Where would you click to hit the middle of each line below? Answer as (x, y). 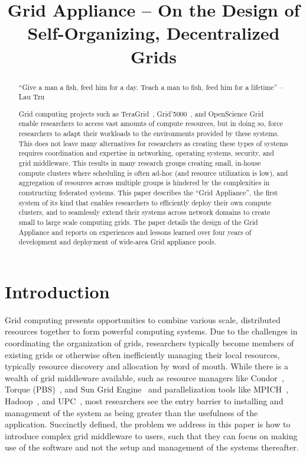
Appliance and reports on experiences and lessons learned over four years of (135, 232)
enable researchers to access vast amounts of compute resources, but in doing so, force (151, 123)
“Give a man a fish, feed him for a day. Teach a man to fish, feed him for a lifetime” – (151, 87)
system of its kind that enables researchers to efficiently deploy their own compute (145, 202)
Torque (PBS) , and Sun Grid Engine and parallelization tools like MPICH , (147, 389)
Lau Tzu (32, 97)
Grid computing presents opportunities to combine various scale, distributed (143, 319)
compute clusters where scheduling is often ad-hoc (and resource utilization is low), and (153, 173)
